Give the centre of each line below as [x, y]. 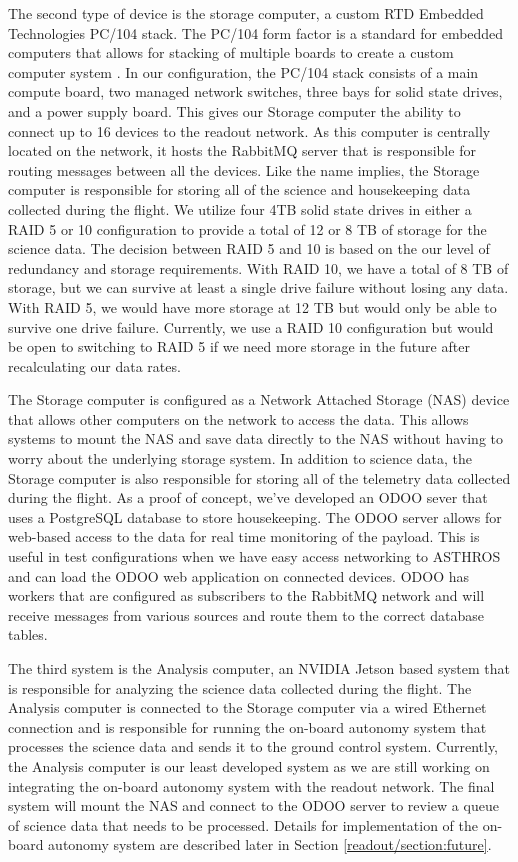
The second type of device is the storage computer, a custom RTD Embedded [246, 13]
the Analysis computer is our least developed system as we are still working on [249, 765]
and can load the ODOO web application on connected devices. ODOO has [238, 575]
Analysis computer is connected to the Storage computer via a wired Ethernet [247, 707]
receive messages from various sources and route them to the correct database [246, 614]
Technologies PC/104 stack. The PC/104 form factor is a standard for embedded [256, 32]
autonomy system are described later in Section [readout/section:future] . [270, 844]
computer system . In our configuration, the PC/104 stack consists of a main [243, 71]
